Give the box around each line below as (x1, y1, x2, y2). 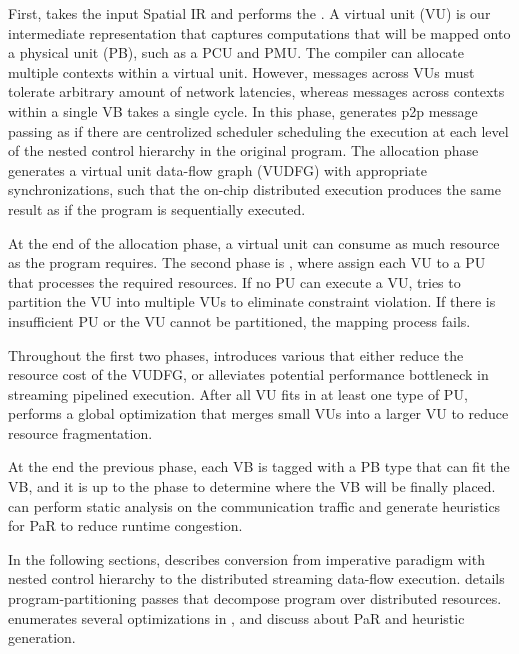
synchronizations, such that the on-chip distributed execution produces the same (8, 179, 501, 200)
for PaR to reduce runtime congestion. (8, 515, 243, 536)
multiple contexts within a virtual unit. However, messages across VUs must (8, 61, 475, 82)
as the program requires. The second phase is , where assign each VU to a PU (8, 252, 486, 273)
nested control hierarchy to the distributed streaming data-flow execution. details (8, 568, 505, 589)
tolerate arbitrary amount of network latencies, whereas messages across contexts (8, 81, 505, 102)
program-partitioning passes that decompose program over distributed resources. (8, 588, 502, 609)
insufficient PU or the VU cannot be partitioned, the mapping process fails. (8, 310, 471, 331)
